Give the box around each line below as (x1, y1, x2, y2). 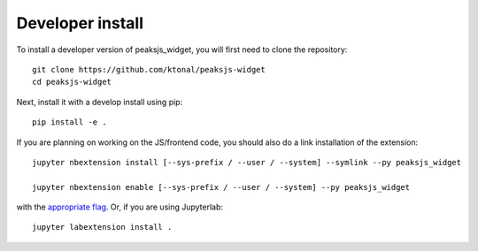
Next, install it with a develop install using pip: (16, 96, 183, 107)
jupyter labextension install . (32, 222, 173, 232)
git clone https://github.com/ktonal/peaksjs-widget (32, 65, 266, 74)
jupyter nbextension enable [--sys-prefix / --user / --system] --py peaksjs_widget (32, 182, 411, 192)
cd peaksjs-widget (32, 77, 112, 87)
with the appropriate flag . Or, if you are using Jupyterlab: (16, 202, 224, 212)
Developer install (16, 13, 144, 33)
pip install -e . (32, 118, 107, 127)
